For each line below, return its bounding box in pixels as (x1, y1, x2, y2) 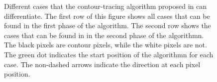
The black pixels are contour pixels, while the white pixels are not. (4, 40, 207, 50)
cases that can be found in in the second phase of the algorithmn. (4, 30, 204, 40)
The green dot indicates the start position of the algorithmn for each (4, 49, 214, 59)
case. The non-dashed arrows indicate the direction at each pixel (4, 59, 201, 69)
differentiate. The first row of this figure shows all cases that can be (4, 10, 210, 21)
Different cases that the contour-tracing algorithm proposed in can (4, 1, 207, 11)
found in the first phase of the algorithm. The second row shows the (4, 20, 211, 31)
